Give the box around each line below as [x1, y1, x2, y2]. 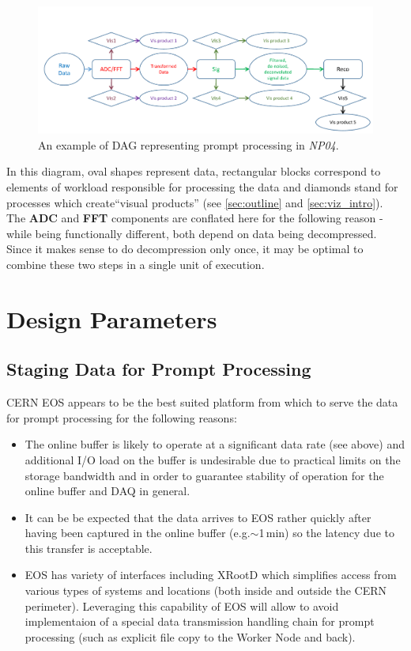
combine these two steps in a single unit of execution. [6, 255, 265, 272]
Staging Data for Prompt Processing [6, 357, 311, 381]
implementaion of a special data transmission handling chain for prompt [25, 613, 375, 630]
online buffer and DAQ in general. [25, 483, 190, 499]
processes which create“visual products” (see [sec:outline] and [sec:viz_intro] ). [6, 194, 383, 210]
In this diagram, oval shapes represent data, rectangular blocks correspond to [6, 163, 381, 180]
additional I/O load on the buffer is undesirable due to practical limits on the [25, 451, 401, 467]
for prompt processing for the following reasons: [6, 409, 237, 426]
